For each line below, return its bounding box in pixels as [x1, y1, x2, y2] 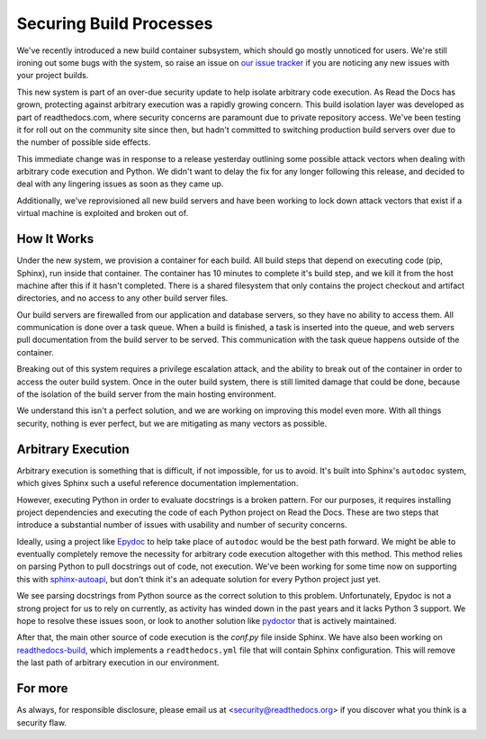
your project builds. [16, 70, 89, 81]
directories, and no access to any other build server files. [16, 293, 229, 303]
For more [16, 680, 68, 697]
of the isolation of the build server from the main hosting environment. [16, 389, 276, 400]
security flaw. [16, 716, 67, 728]
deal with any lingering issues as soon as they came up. [16, 178, 224, 189]
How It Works [16, 231, 94, 247]
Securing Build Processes [16, 14, 213, 33]
